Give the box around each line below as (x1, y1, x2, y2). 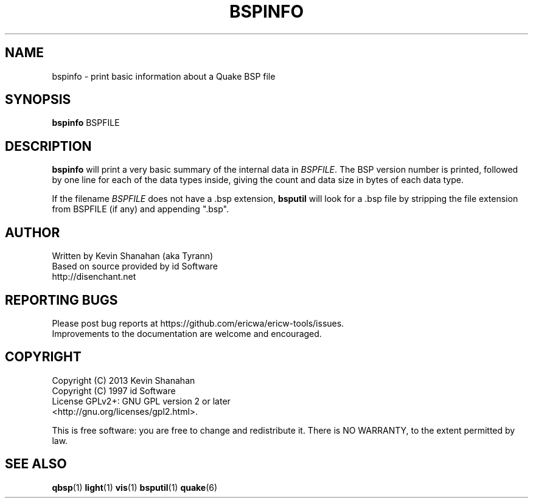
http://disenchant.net (52, 271, 136, 282)
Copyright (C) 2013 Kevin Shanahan (52, 375, 195, 386)
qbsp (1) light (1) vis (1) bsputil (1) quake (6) (52, 482, 218, 493)
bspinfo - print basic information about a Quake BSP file (52, 71, 276, 82)
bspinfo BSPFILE (52, 117, 120, 128)
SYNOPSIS (5, 92, 71, 108)
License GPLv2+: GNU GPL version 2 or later (52, 395, 231, 406)
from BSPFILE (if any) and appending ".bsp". (52, 204, 229, 215)
